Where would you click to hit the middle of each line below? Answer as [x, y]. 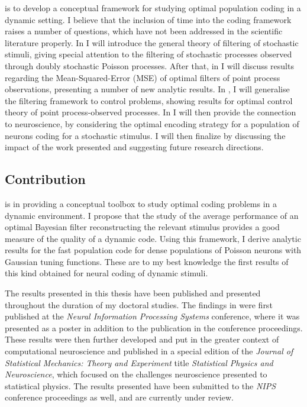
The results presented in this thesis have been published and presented [133, 293]
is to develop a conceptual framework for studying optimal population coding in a [153, 8]
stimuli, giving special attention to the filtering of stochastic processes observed [148, 54]
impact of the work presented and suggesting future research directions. [134, 147]
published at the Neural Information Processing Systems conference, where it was [152, 316]
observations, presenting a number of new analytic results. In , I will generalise [147, 89]
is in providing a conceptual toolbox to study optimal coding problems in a [141, 203]
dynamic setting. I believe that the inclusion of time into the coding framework [148, 19]
